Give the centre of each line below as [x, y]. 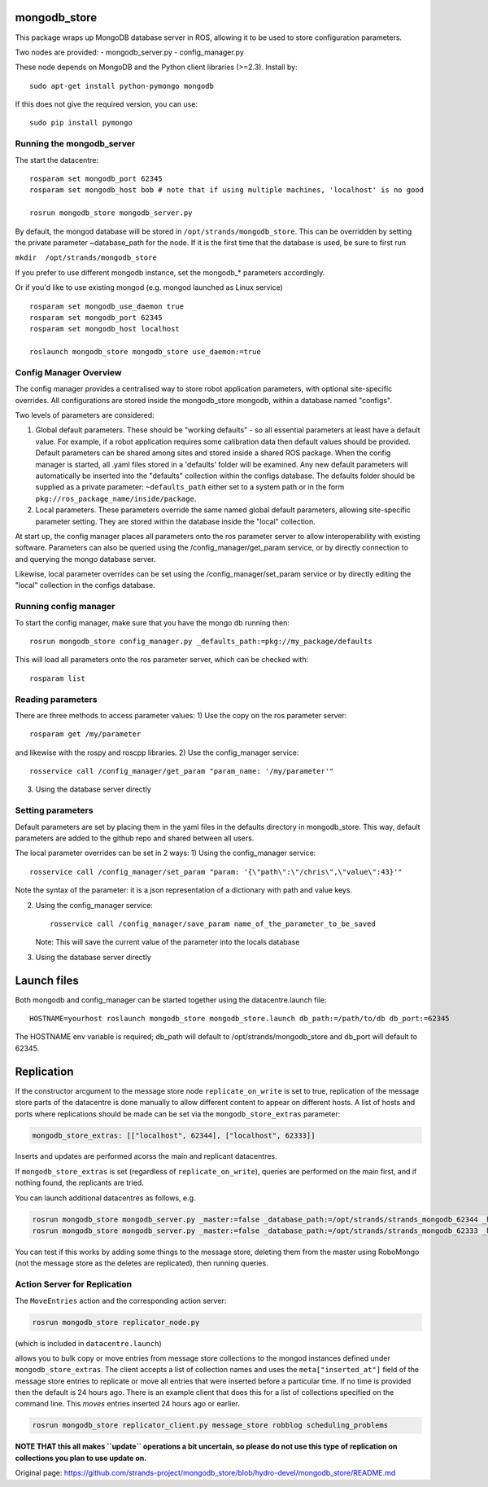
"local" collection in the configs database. [85, 586]
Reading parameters [56, 699]
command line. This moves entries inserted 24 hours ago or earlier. [127, 1404]
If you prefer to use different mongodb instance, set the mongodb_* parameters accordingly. [170, 272]
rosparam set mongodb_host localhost [105, 329]
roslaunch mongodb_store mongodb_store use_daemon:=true [146, 352]
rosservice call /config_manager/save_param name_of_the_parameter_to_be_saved [213, 923]
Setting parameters [54, 810]
